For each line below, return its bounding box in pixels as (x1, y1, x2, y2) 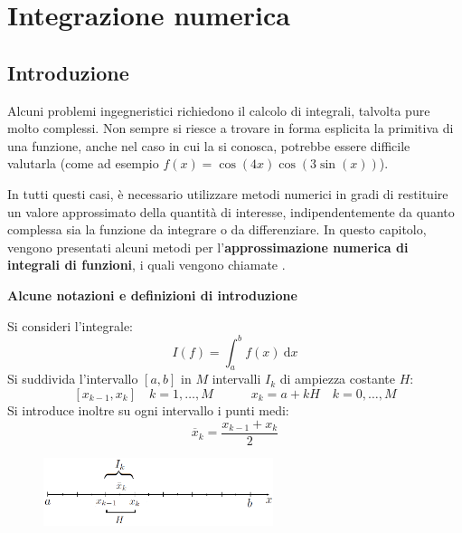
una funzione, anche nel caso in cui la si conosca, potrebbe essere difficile (7, 136, 410, 155)
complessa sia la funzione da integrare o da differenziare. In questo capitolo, (7, 220, 427, 239)
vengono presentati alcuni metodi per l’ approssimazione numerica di (7, 237, 409, 256)
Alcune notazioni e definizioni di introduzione (7, 285, 297, 304)
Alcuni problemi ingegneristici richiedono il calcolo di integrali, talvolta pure (7, 100, 430, 119)
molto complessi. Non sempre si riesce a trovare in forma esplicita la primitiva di (7, 119, 454, 138)
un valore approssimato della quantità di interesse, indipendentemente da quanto (7, 202, 455, 221)
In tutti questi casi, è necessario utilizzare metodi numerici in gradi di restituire (7, 184, 448, 203)
